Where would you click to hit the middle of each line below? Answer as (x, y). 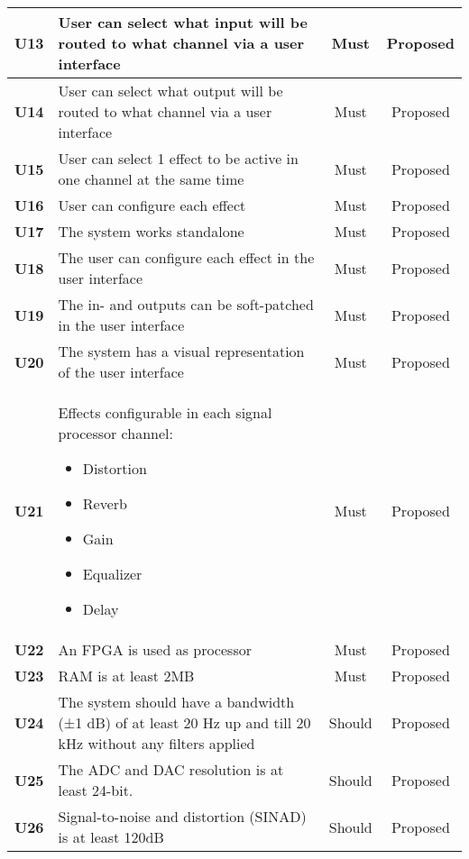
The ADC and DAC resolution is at (171, 769)
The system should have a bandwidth (176, 702)
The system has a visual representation (181, 351)
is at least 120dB (111, 837)
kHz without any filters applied (156, 743)
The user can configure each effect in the (186, 257)
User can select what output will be (170, 91)
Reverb (105, 503)
